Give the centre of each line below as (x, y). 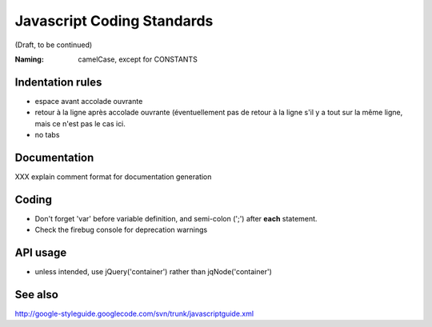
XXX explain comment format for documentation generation (113, 177)
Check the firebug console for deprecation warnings (121, 230)
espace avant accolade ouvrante (89, 101)
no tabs (47, 135)
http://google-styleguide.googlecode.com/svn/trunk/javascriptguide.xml (134, 314)
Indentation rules (58, 82)
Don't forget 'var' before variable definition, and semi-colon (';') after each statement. (176, 218)
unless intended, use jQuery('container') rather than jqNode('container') (153, 272)
